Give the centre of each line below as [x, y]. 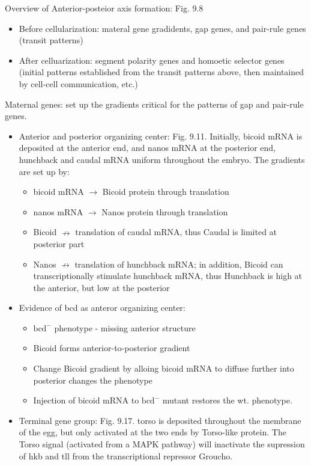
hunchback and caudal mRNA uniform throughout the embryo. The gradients [162, 159]
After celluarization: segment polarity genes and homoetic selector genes [152, 60]
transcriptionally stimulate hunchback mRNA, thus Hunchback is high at [168, 276]
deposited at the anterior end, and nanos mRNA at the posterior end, [147, 148]
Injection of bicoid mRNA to [86, 400]
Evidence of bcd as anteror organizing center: [102, 308]
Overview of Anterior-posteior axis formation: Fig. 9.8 [104, 8]
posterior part [59, 243]
